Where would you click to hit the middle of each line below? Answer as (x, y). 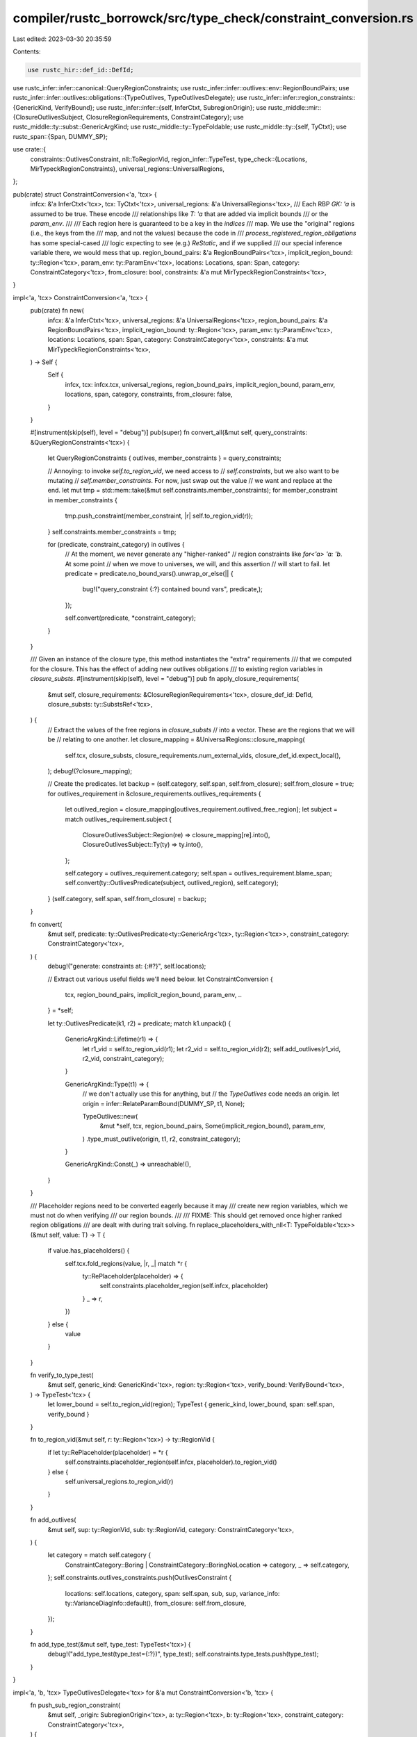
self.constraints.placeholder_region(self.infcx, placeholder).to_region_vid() (171, 1462)
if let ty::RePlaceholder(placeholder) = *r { (108, 1452)
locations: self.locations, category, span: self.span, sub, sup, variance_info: (172, 1593)
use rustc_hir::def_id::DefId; (81, 70)
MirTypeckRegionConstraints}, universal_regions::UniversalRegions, (128, 169)
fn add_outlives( (53, 1520)
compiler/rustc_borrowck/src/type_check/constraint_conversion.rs (213, 18)
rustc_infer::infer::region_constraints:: (302, 98)
